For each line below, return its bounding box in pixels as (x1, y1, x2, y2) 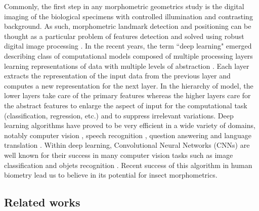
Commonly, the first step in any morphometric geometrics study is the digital (4, 1, 244, 11)
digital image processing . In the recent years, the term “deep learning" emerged (4, 40, 252, 51)
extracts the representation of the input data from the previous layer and (4, 70, 231, 81)
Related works (4, 194, 80, 210)
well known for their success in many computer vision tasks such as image (4, 149, 233, 160)
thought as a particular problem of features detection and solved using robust (4, 30, 244, 41)
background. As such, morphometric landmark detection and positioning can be (4, 21, 251, 31)
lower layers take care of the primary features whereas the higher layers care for (4, 90, 251, 101)
